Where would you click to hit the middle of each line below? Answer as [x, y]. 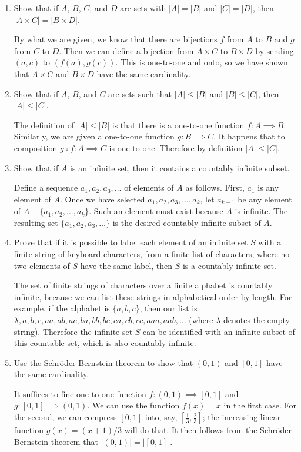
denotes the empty [257, 319]
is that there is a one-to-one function [178, 124]
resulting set [36, 222]
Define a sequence [46, 187]
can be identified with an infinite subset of [219, 331]
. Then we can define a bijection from [126, 50]
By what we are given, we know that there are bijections [116, 39]
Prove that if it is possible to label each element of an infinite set [131, 242]
